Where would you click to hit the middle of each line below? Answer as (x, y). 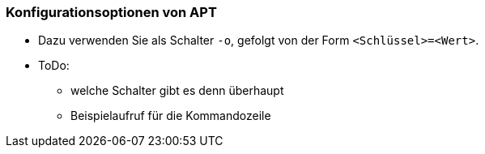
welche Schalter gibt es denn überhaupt (177, 91)
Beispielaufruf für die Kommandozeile (171, 116)
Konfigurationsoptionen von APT (111, 12)
